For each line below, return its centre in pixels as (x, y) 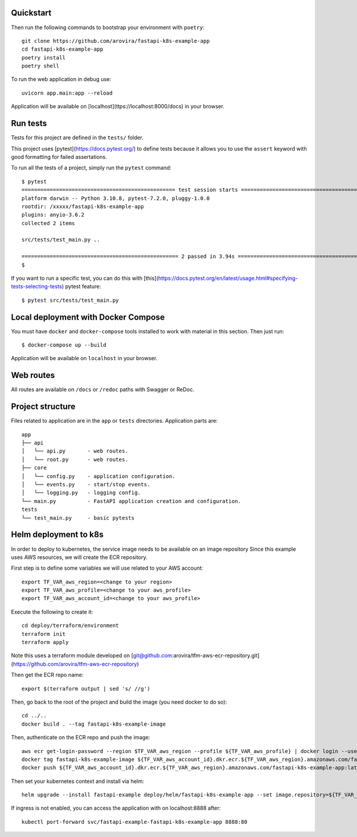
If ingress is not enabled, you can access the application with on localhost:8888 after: (116, 808)
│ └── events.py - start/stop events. (86, 485)
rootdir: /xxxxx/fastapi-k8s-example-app (83, 206)
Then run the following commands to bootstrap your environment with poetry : (108, 27)
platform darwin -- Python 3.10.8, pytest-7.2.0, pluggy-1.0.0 (116, 198)
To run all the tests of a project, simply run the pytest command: (91, 168)
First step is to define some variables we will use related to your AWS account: (107, 568)
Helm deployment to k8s (57, 535)
